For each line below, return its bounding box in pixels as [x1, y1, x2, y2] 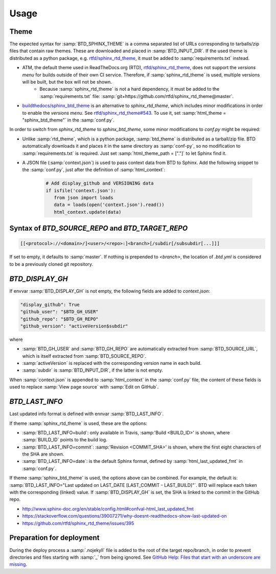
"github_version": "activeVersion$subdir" [20, 323, 128, 329]
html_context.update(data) [54, 209, 122, 215]
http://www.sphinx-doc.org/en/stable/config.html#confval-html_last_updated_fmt [22, 505, 194, 512]
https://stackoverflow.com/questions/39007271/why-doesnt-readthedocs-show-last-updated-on [22, 513, 227, 519]
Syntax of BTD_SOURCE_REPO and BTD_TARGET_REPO [9, 224, 188, 233]
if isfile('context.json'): [45, 188, 116, 193]
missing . [9, 561, 28, 567]
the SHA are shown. [22, 451, 64, 457]
